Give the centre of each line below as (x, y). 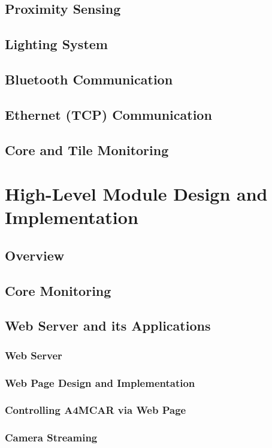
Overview (35, 255)
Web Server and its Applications (108, 326)
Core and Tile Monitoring (87, 149)
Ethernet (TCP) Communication (108, 114)
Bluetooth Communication (89, 79)
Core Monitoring (58, 290)
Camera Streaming (51, 438)
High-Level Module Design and (136, 194)
